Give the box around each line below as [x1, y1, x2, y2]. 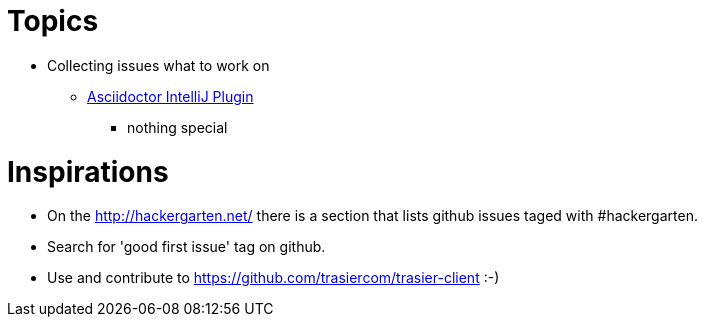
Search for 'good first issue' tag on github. [47, 238, 326, 256]
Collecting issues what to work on [47, 56, 270, 74]
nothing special [127, 118, 228, 136]
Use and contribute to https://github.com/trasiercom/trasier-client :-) [47, 269, 500, 287]
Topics [7, 4, 99, 38]
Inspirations [7, 154, 169, 189]
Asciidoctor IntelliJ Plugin [87, 87, 254, 105]
